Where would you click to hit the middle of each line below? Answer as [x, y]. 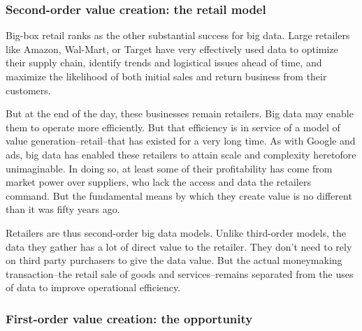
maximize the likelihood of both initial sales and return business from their [166, 76]
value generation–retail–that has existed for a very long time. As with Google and [181, 141]
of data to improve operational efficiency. [93, 287]
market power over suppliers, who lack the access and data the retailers [158, 182]
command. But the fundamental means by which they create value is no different [179, 195]
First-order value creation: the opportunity [129, 318]
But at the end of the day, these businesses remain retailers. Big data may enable [180, 113]
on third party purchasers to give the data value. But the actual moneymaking [174, 260]
